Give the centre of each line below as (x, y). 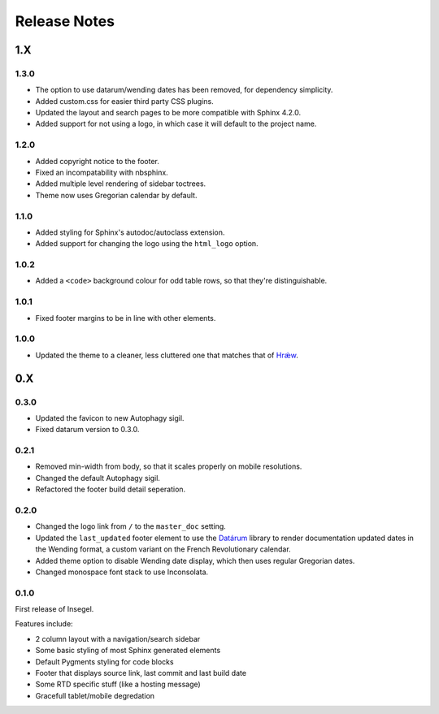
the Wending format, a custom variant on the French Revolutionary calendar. (163, 549)
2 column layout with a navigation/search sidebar (118, 638)
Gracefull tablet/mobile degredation (95, 695)
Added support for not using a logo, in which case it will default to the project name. (176, 124)
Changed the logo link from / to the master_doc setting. (131, 526)
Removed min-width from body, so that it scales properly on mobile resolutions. (169, 466)
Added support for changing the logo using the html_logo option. (147, 244)
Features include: (44, 624)
